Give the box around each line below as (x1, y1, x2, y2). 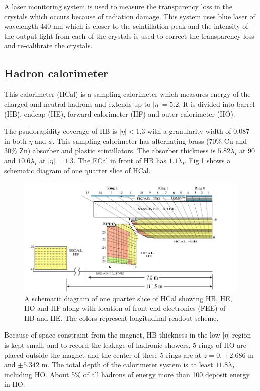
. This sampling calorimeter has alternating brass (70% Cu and (52, 135, 247, 146)
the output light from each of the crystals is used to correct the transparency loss (4, 30, 254, 41)
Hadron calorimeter (4, 65, 109, 81)
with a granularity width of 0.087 (147, 125, 250, 136)
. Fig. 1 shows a (184, 155, 231, 165)
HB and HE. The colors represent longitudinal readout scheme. (24, 312, 219, 323)
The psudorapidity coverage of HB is (4, 125, 117, 136)
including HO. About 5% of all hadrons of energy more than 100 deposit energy (4, 369, 250, 379)
